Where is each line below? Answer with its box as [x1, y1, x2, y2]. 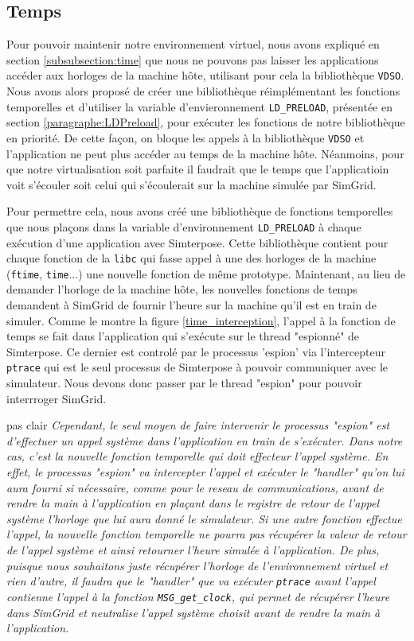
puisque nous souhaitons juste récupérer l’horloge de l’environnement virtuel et [6, 557, 389, 573]
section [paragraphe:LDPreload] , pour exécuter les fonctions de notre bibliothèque [6, 114, 405, 130]
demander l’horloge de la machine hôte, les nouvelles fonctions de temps [6, 281, 357, 297]
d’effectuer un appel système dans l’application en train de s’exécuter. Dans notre [6, 432, 403, 449]
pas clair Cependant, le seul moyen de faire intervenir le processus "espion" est [6, 417, 390, 433]
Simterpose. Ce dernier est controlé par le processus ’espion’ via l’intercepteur [6, 343, 385, 359]
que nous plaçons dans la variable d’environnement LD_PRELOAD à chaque [6, 218, 361, 235]
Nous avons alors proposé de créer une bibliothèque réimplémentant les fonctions [6, 83, 400, 99]
